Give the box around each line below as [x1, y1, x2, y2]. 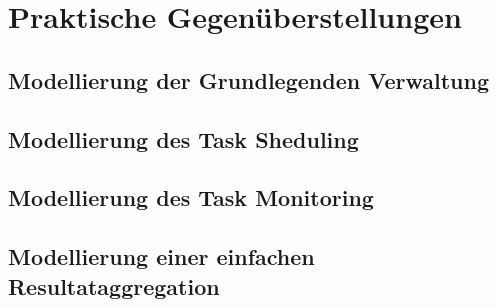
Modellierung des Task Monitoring [8, 182, 374, 213]
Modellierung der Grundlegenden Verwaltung [8, 64, 489, 95]
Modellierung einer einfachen [8, 241, 315, 272]
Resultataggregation [8, 270, 220, 301]
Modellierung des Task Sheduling [8, 123, 359, 154]
